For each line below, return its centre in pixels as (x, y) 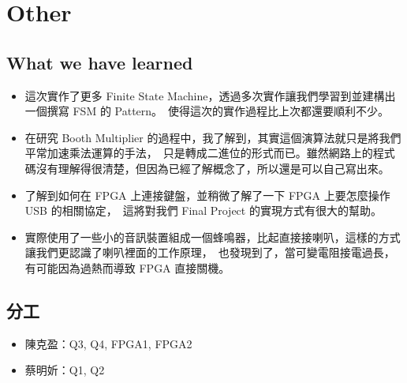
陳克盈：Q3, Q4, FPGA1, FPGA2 (108, 343)
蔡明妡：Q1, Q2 (65, 370)
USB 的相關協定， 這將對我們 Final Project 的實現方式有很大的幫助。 (203, 210)
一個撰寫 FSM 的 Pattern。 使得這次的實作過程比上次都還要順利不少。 (207, 111)
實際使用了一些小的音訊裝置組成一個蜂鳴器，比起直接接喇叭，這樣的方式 (213, 237)
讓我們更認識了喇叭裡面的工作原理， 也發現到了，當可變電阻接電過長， (210, 252)
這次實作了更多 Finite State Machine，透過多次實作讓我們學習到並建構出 (210, 95)
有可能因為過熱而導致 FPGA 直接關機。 (127, 267)
